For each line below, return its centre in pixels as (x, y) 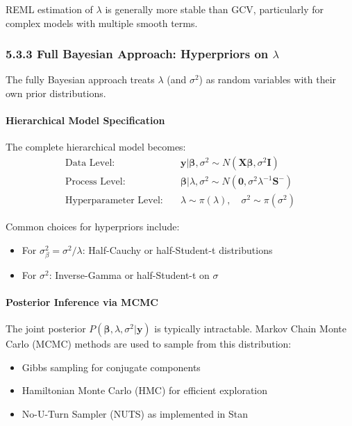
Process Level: (95, 182)
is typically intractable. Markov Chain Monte (250, 329)
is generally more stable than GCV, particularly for (215, 9)
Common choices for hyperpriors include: (93, 227)
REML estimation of (49, 9)
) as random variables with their (268, 79)
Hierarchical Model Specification (85, 120)
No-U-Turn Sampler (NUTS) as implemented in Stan (135, 414)
